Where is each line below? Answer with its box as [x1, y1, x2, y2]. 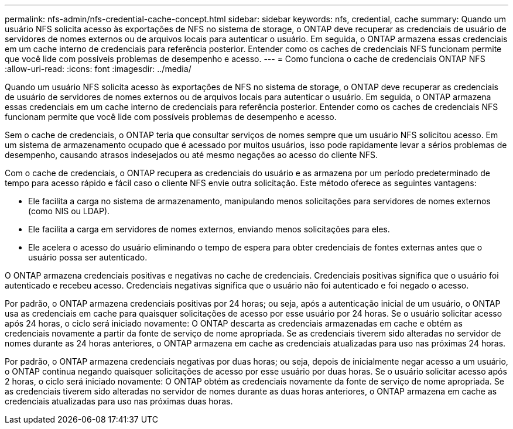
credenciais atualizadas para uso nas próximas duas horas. [5, 396, 233, 406]
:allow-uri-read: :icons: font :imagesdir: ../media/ [5, 64, 191, 74]
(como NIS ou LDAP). [28, 206, 110, 216]
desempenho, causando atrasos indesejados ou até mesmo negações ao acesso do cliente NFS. [5, 150, 378, 160]
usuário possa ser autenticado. [28, 252, 148, 262]
